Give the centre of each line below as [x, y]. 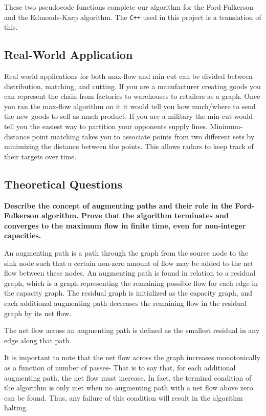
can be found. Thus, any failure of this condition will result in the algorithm [124, 397]
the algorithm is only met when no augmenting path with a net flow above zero [129, 388]
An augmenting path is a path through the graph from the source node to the [126, 252]
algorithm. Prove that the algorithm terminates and [135, 215]
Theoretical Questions [63, 184]
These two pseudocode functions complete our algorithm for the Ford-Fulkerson [129, 7]
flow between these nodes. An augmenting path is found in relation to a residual [130, 273]
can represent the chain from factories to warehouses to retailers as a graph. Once [132, 96]
